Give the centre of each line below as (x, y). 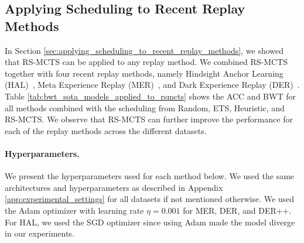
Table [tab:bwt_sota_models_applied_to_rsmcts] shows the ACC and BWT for (150, 96)
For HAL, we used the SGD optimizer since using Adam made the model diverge (150, 222)
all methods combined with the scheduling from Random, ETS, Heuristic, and (145, 107)
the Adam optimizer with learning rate (74, 210)
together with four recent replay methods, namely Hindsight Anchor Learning (144, 73)
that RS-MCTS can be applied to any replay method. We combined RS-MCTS (146, 62)
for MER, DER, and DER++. (237, 210)
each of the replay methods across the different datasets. (106, 130)
